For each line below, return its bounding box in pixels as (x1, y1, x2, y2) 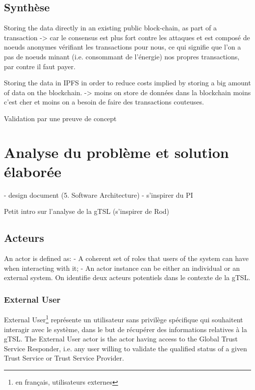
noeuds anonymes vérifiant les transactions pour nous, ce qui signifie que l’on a (4, 42, 241, 52)
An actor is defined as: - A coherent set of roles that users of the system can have (4, 253, 249, 263)
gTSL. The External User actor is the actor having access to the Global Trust (4, 334, 238, 344)
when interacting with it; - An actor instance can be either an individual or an (4, 262, 240, 273)
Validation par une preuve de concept (4, 113, 117, 123)
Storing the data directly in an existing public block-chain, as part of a (4, 23, 217, 33)
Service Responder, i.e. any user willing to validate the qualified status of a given (4, 343, 247, 353)
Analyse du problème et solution (4, 142, 229, 162)
